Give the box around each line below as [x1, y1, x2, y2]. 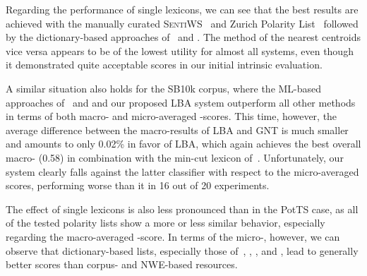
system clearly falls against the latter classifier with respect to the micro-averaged [6, 164, 359, 179]
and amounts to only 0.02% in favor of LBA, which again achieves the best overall [6, 136, 361, 151]
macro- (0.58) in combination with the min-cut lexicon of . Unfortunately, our [6, 150, 344, 164]
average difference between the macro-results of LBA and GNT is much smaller [6, 122, 349, 137]
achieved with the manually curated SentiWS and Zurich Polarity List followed [6, 16, 359, 30]
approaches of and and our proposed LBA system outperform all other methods [6, 95, 356, 109]
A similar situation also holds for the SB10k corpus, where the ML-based [6, 80, 322, 95]
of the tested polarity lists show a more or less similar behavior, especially [6, 215, 325, 230]
